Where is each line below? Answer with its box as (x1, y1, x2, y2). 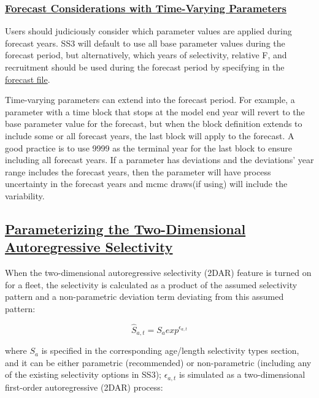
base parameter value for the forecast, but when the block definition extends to (5, 117, 302, 130)
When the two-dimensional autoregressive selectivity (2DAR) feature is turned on (5, 266, 312, 279)
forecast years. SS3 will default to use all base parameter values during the (5, 36, 285, 49)
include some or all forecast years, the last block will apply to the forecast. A (5, 129, 294, 142)
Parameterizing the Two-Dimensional (5, 219, 246, 238)
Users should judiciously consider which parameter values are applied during (5, 25, 292, 37)
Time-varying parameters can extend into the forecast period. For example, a (5, 93, 295, 106)
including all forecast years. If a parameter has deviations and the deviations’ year (5, 153, 314, 166)
